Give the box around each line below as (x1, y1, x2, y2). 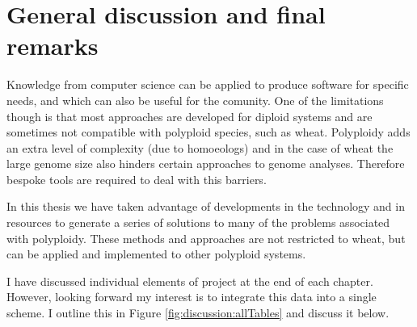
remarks (6, 29, 99, 62)
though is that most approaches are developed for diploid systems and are (6, 107, 373, 124)
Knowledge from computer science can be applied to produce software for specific (6, 76, 409, 93)
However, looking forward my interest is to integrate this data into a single (6, 288, 377, 305)
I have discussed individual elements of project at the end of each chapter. (6, 272, 373, 289)
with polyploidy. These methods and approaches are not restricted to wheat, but (6, 229, 406, 246)
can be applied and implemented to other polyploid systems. (6, 245, 306, 262)
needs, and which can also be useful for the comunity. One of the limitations (6, 91, 384, 108)
